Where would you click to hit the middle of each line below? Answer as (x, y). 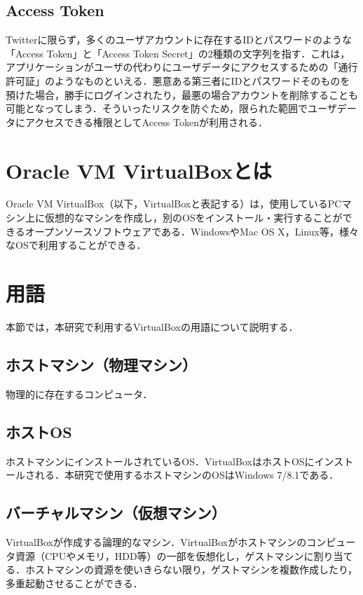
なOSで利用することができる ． (76, 245)
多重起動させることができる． (74, 583)
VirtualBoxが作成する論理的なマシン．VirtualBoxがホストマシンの (156, 541)
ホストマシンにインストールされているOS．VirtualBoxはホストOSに (160, 461)
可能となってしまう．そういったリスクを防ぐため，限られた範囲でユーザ (171, 108)
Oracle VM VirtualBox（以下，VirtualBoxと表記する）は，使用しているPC (174, 204)
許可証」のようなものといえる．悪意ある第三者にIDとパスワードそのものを (178, 80)
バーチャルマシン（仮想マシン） (116, 513)
